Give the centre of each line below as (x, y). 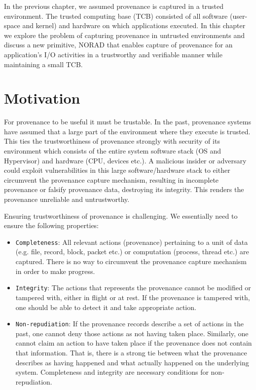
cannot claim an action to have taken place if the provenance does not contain (134, 343)
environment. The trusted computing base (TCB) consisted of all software (116, 16)
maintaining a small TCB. (43, 64)
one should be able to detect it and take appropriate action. (106, 307)
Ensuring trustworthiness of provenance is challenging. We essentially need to (121, 215)
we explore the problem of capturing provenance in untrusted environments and (125, 35)
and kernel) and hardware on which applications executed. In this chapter (134, 25)
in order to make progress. (55, 271)
